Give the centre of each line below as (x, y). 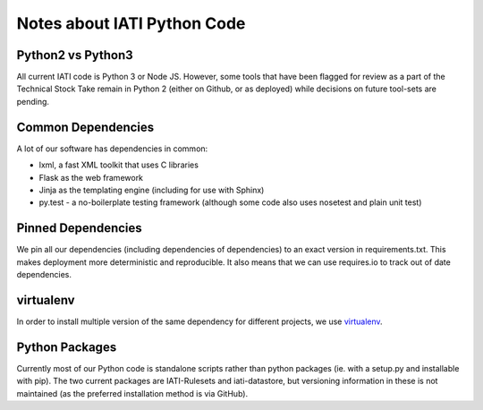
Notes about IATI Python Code (131, 23)
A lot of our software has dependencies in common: (112, 149)
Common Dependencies (85, 127)
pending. (33, 101)
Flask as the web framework (91, 177)
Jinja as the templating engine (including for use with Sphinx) (152, 190)
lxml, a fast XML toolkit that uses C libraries (119, 165)
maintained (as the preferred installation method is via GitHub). (132, 393)
